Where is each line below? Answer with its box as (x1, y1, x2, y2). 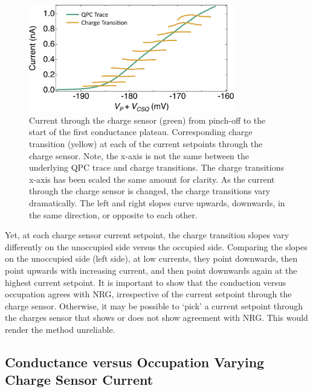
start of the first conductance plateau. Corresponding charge (29, 125, 253, 138)
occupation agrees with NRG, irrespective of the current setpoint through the (5, 288, 292, 300)
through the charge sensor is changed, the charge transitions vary (29, 185, 271, 197)
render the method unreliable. (5, 323, 115, 335)
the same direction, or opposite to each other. (29, 208, 198, 221)
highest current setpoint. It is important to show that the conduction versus (5, 276, 286, 288)
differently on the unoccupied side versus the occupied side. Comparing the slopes (5, 240, 308, 253)
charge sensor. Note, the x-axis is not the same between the (29, 149, 249, 162)
